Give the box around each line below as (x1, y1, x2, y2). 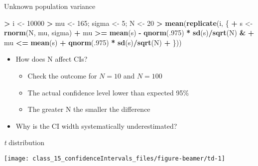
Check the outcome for (27, 70, 97, 81)
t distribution (4, 137, 45, 148)
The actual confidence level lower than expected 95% (27, 87, 189, 97)
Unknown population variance (4, 1, 96, 11)
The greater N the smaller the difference (27, 104, 150, 114)
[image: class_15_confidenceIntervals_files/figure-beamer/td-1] (4, 155, 225, 162)
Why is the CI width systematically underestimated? (15, 120, 177, 131)
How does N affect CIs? (15, 54, 88, 64)
